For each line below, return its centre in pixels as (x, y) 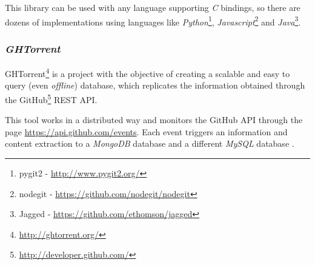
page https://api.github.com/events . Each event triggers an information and (146, 131)
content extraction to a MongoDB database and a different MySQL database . (150, 143)
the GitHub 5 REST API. (51, 98)
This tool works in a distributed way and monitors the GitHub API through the (154, 120)
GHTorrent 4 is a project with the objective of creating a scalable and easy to (148, 72)
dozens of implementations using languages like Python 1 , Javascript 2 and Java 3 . (153, 21)
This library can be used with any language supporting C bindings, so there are (153, 7)
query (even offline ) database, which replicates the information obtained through (155, 85)
